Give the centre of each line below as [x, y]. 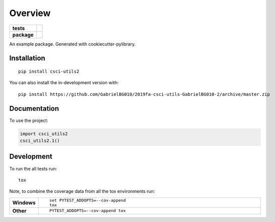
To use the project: [29, 120]
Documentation [34, 108]
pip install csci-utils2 [49, 71]
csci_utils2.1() [40, 141]
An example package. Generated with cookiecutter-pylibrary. [72, 44]
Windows [24, 202]
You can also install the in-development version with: [64, 83]
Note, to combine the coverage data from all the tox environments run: [82, 191]
